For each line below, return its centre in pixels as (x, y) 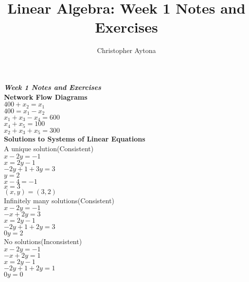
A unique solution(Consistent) (49, 148)
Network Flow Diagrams (46, 97)
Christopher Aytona (126, 50)
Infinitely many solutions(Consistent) (59, 200)
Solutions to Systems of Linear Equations (75, 139)
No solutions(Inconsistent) (43, 241)
